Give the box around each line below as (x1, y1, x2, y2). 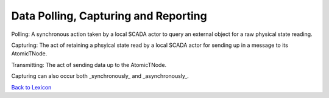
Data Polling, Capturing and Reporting (11, 9, 207, 23)
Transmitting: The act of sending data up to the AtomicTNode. (11, 61, 167, 68)
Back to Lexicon (11, 83, 52, 91)
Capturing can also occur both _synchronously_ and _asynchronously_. (11, 72, 189, 80)
